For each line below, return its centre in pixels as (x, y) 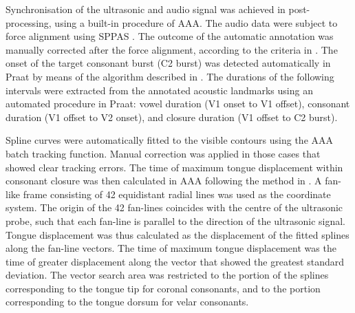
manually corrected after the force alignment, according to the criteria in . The (172, 49)
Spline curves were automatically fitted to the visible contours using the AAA (170, 140)
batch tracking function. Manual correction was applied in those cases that (163, 153)
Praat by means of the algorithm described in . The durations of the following (170, 76)
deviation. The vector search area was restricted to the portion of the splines (167, 275)
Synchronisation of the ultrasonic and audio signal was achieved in (146, 9)
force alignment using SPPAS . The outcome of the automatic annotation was (170, 36)
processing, (29, 22)
